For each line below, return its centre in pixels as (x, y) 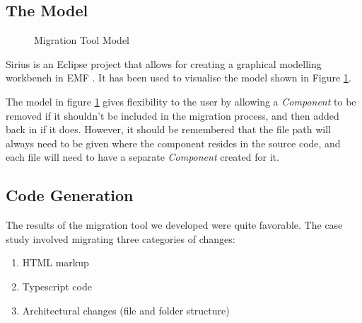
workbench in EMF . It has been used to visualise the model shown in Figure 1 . (179, 78)
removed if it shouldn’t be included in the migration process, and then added (173, 115)
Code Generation (70, 195)
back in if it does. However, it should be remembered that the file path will (168, 129)
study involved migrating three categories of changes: (121, 238)
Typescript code (57, 286)
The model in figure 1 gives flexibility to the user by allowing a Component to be (181, 101)
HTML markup (56, 262)
